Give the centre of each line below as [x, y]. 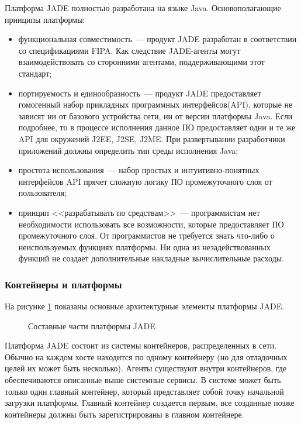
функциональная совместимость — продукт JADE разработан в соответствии [158, 39]
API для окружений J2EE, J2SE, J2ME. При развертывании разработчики [152, 138]
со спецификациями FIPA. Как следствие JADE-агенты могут [129, 50]
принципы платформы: [45, 19]
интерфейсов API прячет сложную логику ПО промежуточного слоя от [145, 181]
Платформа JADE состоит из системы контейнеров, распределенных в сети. [141, 345]
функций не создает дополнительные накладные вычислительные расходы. [151, 258]
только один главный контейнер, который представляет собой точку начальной [144, 391]
